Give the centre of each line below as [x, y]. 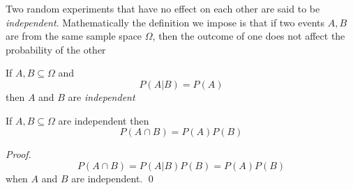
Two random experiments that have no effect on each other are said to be [163, 8]
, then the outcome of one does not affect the [249, 36]
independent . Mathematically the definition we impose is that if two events [165, 22]
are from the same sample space [74, 36]
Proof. [18, 154]
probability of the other [56, 49]
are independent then [104, 120]
